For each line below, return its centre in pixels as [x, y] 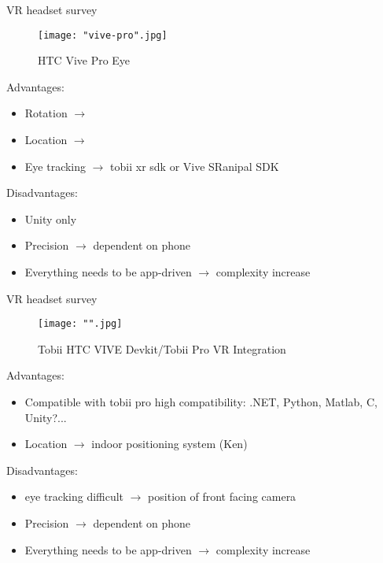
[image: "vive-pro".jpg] [103, 35]
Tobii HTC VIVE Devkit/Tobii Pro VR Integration [162, 348]
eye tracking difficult [74, 496]
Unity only [51, 219]
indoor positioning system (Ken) [169, 444]
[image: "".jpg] [80, 324]
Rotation [46, 113]
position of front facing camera [222, 496]
